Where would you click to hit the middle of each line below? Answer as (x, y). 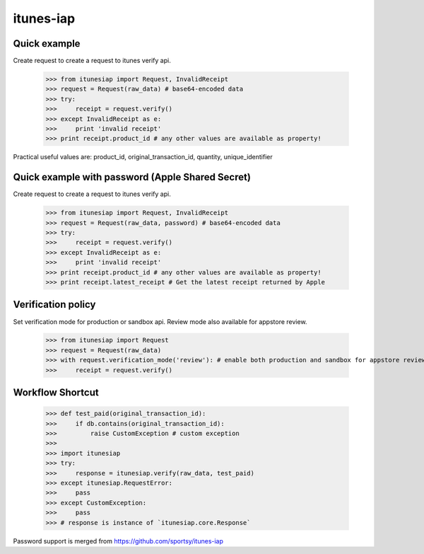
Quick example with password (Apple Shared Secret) (132, 177)
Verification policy (54, 305)
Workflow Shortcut (56, 393)
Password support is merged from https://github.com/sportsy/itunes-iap (118, 541)
